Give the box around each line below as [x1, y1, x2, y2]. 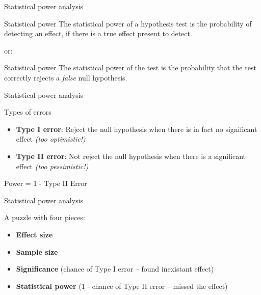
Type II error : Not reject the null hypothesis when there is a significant [16, 150, 246, 161]
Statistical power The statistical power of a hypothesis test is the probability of [4, 18, 252, 29]
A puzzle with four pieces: [4, 212, 85, 223]
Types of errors [4, 106, 51, 117]
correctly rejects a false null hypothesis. [4, 72, 127, 83]
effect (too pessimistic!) [16, 160, 89, 171]
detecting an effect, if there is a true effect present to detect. [4, 28, 192, 39]
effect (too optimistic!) [16, 133, 86, 144]
